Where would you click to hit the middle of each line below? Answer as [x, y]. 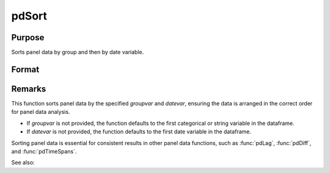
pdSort [29, 16]
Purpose [28, 37]
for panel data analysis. [41, 112]
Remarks [29, 89]
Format [25, 69]
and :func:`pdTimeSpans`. [44, 151]
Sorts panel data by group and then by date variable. [78, 52]
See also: [23, 163]
